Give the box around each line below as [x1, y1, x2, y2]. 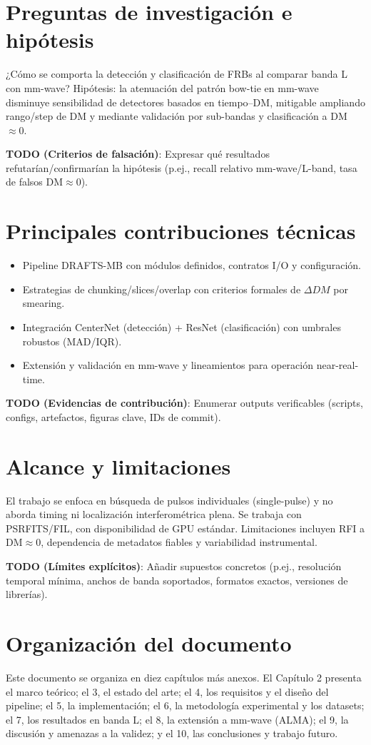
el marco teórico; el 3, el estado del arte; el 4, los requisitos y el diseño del [6, 684, 329, 699]
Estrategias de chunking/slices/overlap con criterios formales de [22, 281, 301, 296]
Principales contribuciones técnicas [6, 216, 356, 245]
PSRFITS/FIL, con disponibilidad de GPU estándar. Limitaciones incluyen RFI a [6, 520, 365, 535]
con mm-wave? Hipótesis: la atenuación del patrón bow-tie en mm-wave [6, 80, 319, 95]
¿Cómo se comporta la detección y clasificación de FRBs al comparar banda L [6, 66, 348, 81]
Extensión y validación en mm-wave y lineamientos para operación [22, 358, 313, 372]
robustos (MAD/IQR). [22, 333, 122, 348]
